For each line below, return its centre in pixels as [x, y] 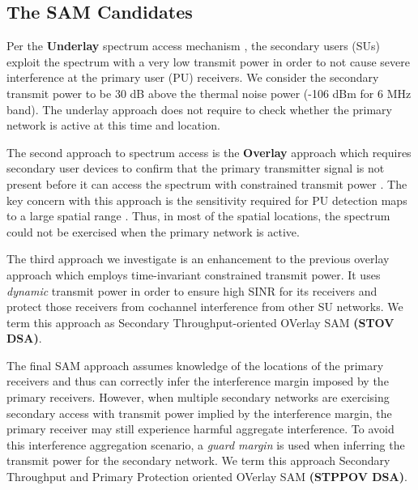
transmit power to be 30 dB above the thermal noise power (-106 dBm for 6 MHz [209, 93]
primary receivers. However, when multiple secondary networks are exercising [198, 397]
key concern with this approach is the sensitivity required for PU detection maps [207, 200]
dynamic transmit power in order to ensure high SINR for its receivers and [192, 290]
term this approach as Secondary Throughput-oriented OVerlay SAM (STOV [200, 322]
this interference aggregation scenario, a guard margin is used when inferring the [206, 444]
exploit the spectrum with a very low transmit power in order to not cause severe [208, 61]
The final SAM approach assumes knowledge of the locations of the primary [195, 365]
